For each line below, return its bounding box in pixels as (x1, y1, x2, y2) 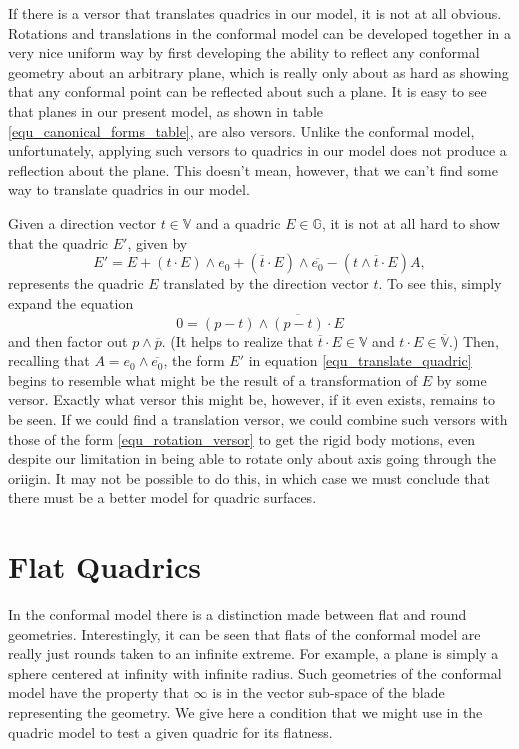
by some (436, 369, 487, 390)
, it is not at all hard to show (321, 212, 500, 233)
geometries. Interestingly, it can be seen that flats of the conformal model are (8, 623, 481, 644)
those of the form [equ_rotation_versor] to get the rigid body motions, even (8, 428, 476, 449)
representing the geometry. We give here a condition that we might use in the (8, 701, 483, 722)
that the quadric (8, 232, 109, 253)
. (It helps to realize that (161, 330, 314, 351)
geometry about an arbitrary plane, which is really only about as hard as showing (8, 61, 509, 82)
